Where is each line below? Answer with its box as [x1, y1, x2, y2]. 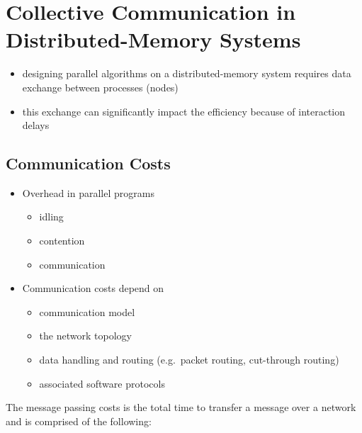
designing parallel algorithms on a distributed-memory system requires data [22, 66, 351, 81]
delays [22, 118, 50, 133]
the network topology [39, 328, 132, 343]
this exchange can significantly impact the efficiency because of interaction [22, 103, 346, 118]
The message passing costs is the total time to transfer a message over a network [6, 400, 356, 415]
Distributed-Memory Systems [6, 25, 301, 54]
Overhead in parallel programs [22, 185, 154, 200]
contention [39, 233, 85, 248]
